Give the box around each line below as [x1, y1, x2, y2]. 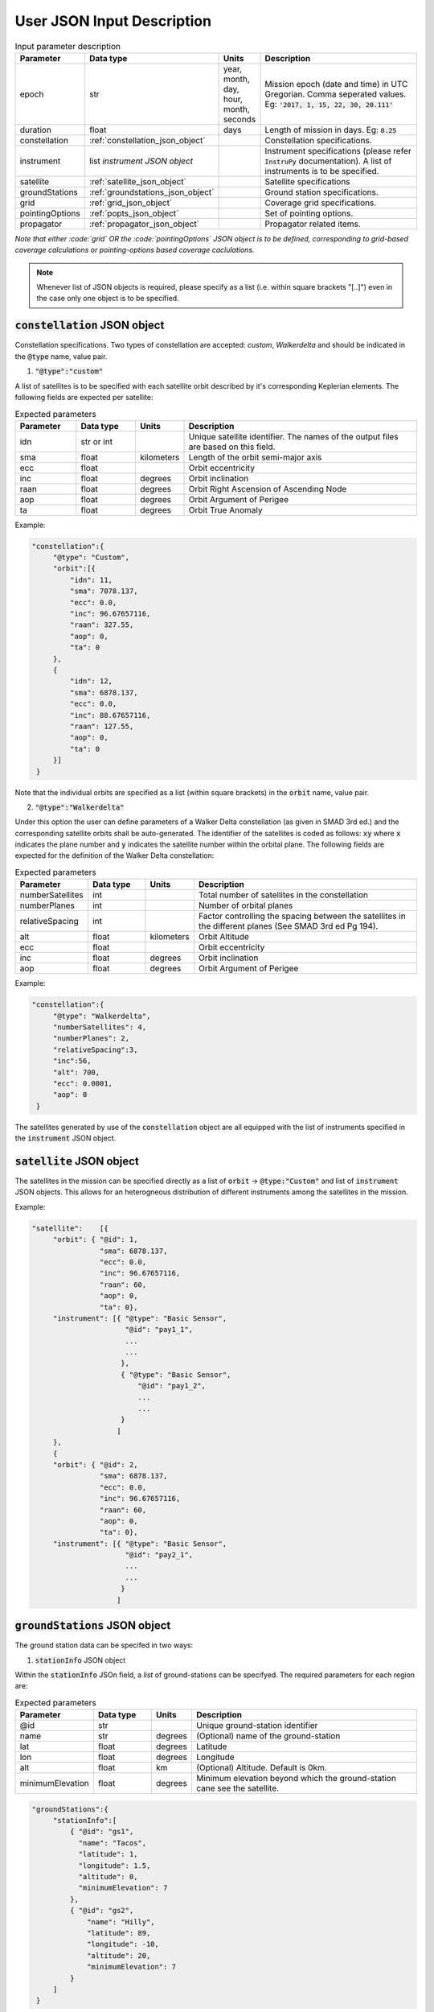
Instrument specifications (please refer [264, 145, 411, 156]
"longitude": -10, [87, 1940, 160, 1949]
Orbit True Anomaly [188, 504, 263, 515]
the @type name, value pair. [14, 351, 108, 361]
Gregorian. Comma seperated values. [264, 89, 407, 100]
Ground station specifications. [264, 186, 379, 197]
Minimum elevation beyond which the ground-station [195, 1773, 397, 1784]
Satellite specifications [264, 175, 350, 187]
